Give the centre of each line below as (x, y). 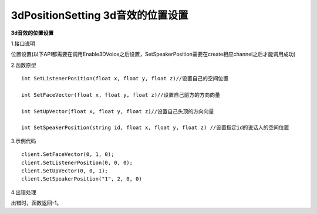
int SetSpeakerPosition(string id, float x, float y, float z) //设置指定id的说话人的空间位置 (155, 128)
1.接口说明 (23, 43)
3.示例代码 (23, 141)
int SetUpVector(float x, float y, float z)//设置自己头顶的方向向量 (118, 111)
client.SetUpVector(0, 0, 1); (65, 171)
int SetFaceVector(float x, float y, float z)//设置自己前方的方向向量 (121, 95)
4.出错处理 (23, 192)
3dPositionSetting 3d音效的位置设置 (100, 15)
